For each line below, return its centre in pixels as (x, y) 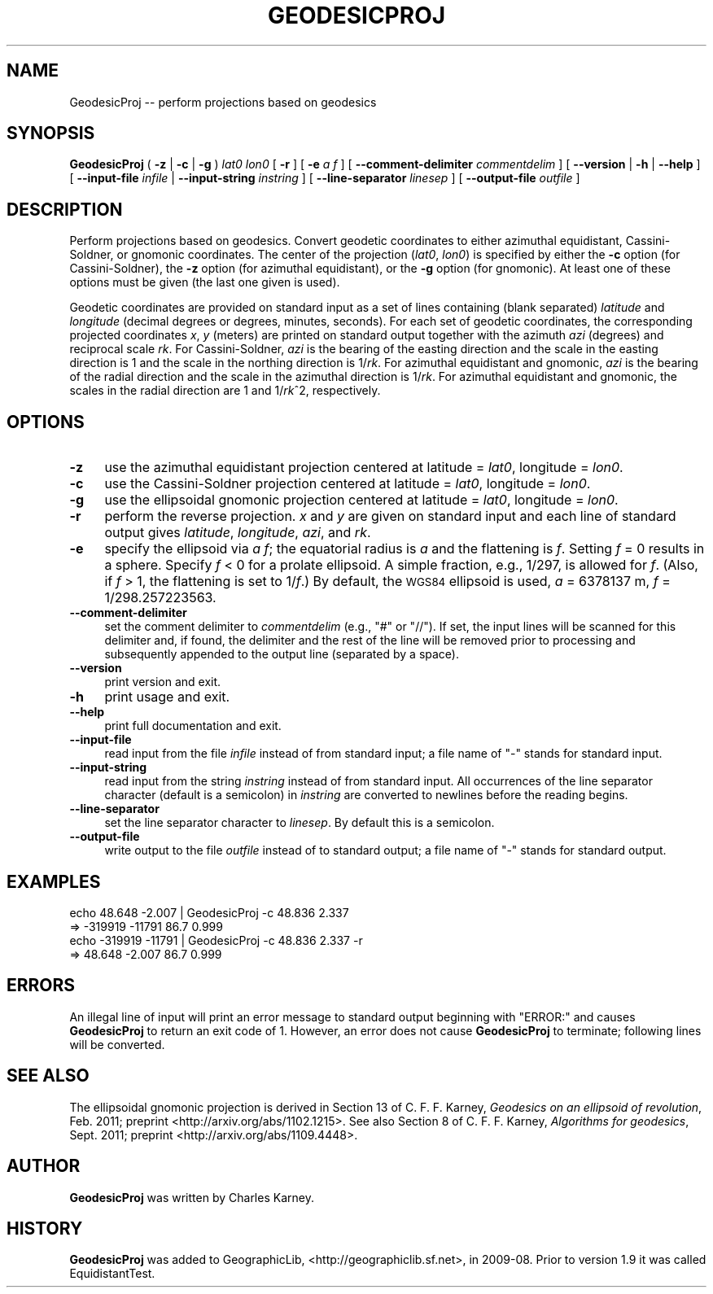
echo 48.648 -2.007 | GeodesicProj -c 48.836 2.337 (209, 912)
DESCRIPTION (65, 209)
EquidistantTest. (112, 1274)
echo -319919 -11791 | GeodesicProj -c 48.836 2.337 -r (216, 940)
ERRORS (41, 986)
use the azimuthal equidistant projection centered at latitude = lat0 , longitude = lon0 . (364, 468)
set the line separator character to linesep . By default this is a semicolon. (300, 823)
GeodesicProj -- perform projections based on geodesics (223, 102)
